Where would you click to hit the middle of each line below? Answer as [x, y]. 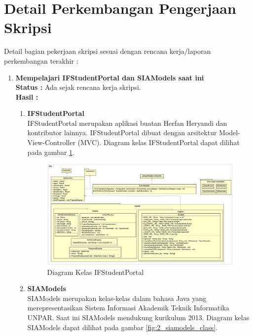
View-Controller [51, 142]
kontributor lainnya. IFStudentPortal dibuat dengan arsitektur [122, 132]
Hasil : [27, 96]
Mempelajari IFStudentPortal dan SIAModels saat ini [110, 77]
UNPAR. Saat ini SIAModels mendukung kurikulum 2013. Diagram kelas [138, 317]
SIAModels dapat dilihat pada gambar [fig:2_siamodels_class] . [123, 327]
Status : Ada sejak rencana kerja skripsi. [78, 87]
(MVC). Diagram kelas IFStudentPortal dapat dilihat [159, 142]
